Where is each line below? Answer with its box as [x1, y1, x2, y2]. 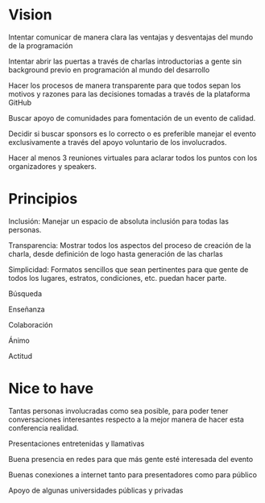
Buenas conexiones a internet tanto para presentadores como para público [8, 469, 258, 480]
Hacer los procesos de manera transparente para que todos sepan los [8, 80, 242, 90]
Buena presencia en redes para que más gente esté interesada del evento [8, 454, 254, 464]
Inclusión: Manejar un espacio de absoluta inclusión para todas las [8, 216, 230, 226]
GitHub [8, 97, 32, 107]
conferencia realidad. [8, 423, 79, 432]
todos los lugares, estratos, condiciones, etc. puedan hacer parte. [8, 273, 227, 282]
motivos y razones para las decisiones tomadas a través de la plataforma [8, 89, 251, 98]
